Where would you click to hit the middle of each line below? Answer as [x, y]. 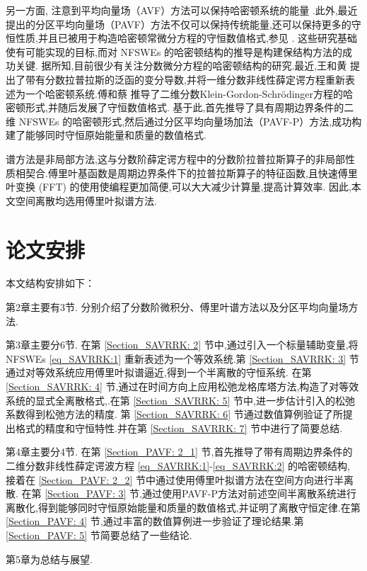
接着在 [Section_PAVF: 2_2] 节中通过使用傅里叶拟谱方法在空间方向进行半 [175, 479]
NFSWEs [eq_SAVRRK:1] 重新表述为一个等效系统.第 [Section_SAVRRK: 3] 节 [182, 358]
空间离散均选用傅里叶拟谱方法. [86, 200]
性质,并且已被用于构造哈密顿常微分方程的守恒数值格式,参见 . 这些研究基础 [186, 38]
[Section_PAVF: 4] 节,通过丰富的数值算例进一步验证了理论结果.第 [155, 521]
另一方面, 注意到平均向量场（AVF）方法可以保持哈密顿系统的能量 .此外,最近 [182, 10]
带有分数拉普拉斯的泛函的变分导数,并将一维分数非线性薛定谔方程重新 [185, 79]
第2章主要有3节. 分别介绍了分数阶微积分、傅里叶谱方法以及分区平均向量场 [177, 307]
